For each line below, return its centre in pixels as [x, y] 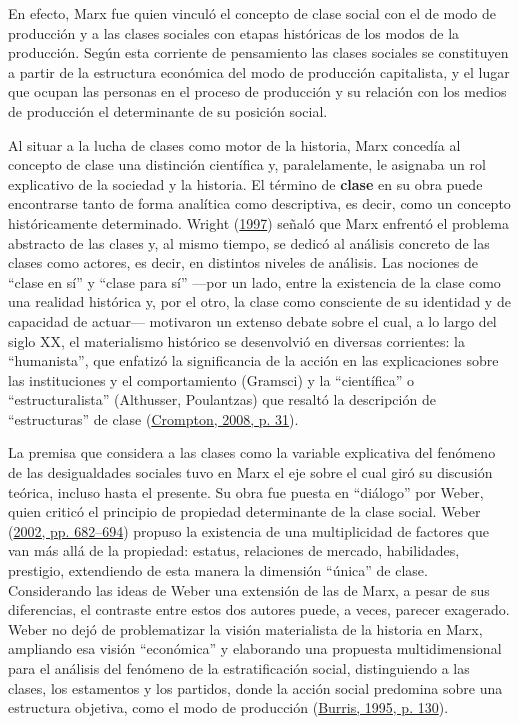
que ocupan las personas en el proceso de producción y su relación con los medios [257, 91]
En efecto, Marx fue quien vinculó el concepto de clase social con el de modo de [252, 13]
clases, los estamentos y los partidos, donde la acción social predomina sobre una [255, 687]
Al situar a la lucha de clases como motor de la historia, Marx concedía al [234, 144]
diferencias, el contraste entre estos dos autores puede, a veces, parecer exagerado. [259, 609]
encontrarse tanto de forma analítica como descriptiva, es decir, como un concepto [259, 203]
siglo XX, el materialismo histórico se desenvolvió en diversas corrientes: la [236, 340]
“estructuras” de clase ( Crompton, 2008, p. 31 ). [153, 418]
